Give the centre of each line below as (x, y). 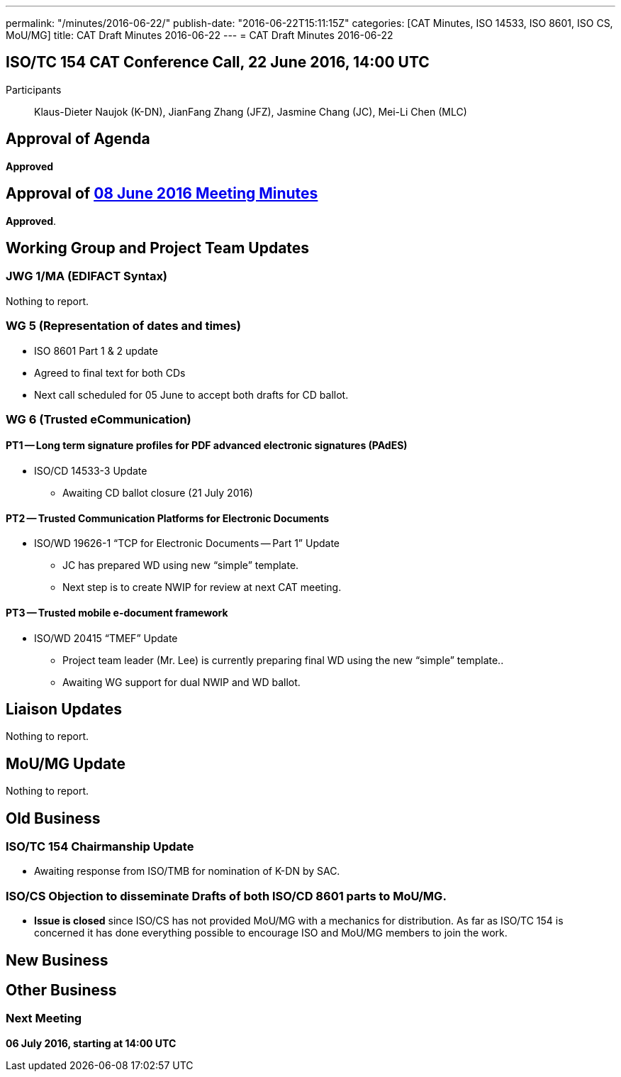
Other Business (61, 990)
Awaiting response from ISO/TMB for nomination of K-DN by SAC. (187, 871)
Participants (34, 89)
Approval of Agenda (78, 139)
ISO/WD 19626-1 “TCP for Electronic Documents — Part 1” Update (187, 543)
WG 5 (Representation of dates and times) (123, 326)
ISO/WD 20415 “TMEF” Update (106, 638)
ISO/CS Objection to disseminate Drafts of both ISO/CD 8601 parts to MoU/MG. (226, 896)
